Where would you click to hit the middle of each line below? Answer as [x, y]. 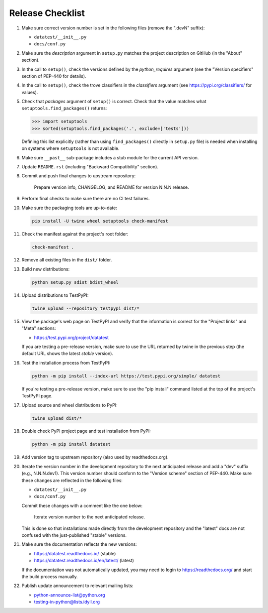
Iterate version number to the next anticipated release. [90, 517]
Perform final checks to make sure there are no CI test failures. [86, 199]
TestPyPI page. [37, 396]
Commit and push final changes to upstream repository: [79, 176]
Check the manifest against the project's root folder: [75, 234]
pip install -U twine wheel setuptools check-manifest [100, 221]
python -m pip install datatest [71, 444]
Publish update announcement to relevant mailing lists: [77, 586]
